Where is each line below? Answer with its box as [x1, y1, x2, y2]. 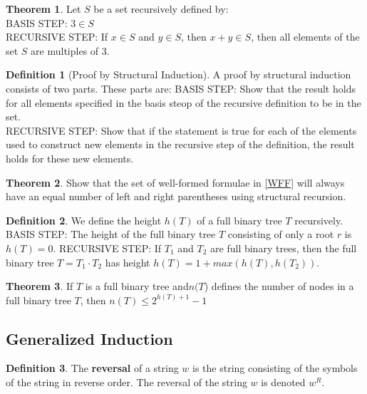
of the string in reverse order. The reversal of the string [6, 375, 247, 390]
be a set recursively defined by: [93, 1, 229, 16]
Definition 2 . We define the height [6, 212, 162, 227]
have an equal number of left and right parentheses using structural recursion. [6, 189, 346, 204]
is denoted [261, 375, 306, 390]
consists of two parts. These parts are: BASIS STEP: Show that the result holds [6, 81, 356, 95]
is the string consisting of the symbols [192, 361, 358, 375]
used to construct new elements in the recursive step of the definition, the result [6, 137, 355, 152]
